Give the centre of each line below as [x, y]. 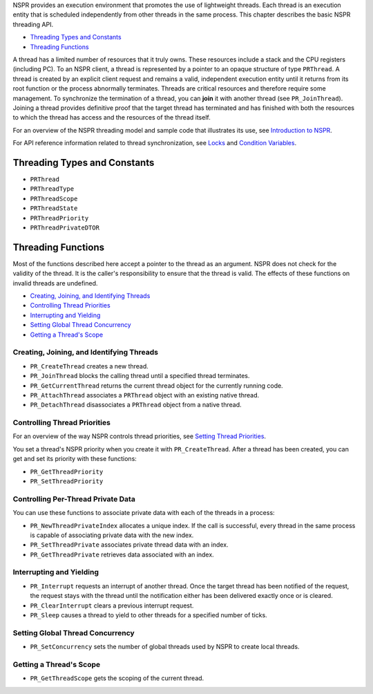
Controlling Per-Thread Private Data [74, 499]
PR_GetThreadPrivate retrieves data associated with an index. [122, 554]
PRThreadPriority [59, 218]
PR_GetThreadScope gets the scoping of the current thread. [117, 678]
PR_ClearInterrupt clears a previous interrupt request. [112, 606]
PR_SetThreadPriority [67, 481]
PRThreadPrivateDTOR [65, 227]
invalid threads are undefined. [55, 283]
